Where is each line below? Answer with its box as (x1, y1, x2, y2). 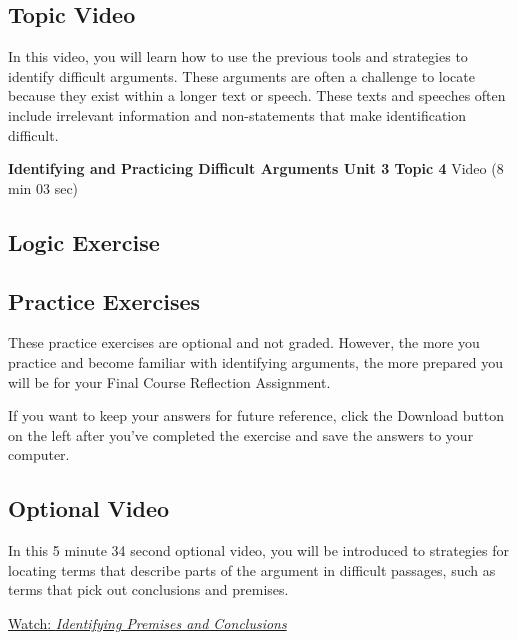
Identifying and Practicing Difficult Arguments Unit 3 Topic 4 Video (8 (8, 158, 504, 179)
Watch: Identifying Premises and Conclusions (8, 612, 287, 633)
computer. (8, 444, 70, 465)
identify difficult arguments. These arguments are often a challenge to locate (8, 65, 475, 86)
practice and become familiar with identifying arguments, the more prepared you (8, 351, 503, 372)
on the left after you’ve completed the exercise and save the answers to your (8, 424, 474, 445)
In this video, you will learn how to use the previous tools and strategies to (8, 46, 468, 67)
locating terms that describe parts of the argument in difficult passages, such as (8, 559, 496, 580)
